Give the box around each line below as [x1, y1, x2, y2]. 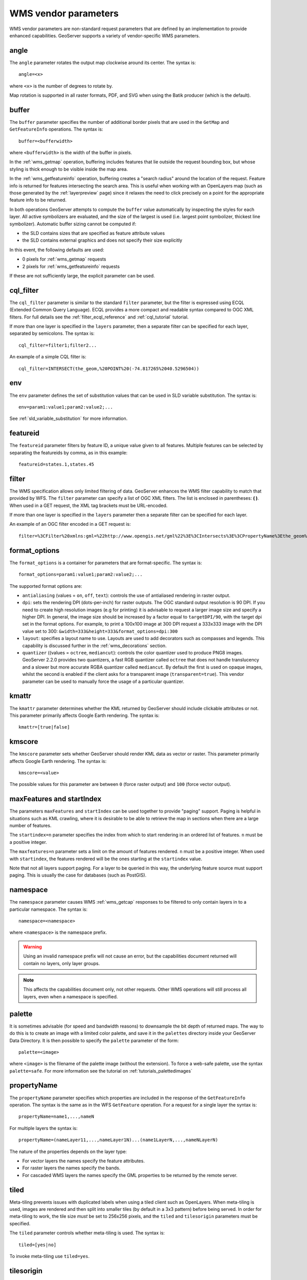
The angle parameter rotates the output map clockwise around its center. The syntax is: [9, 59, 196, 66]
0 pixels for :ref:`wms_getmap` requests [22, 256, 106, 262]
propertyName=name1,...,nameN [18, 1114, 95, 1120]
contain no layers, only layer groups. [23, 960, 100, 966]
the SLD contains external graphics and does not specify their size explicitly [22, 237, 183, 243]
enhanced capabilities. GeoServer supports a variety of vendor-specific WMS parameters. [9, 32, 200, 38]
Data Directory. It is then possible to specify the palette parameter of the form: [9, 1037, 179, 1043]
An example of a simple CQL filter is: [9, 354, 86, 360]
